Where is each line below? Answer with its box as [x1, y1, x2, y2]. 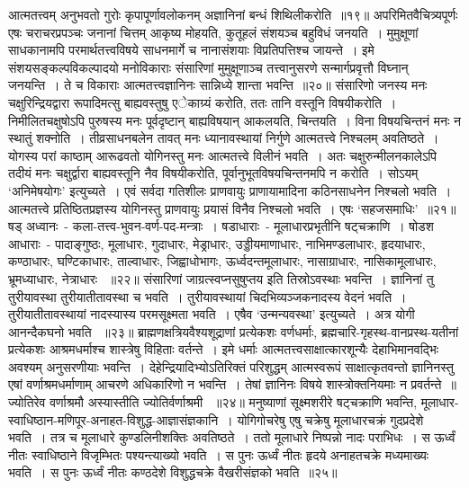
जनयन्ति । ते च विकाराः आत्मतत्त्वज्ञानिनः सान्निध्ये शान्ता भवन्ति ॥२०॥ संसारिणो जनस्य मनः [8, 75, 428, 94]
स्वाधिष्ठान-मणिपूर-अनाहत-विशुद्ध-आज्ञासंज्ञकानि [8, 410, 219, 429]
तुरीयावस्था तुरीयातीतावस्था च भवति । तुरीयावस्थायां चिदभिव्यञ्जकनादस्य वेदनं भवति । [8, 287, 407, 306]
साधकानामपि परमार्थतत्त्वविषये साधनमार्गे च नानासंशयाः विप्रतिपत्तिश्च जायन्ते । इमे [8, 40, 374, 59]
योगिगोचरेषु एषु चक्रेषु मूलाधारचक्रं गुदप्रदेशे [237, 410, 424, 429]
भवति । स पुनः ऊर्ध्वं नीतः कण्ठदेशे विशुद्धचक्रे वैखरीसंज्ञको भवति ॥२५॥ [8, 463, 338, 482]
